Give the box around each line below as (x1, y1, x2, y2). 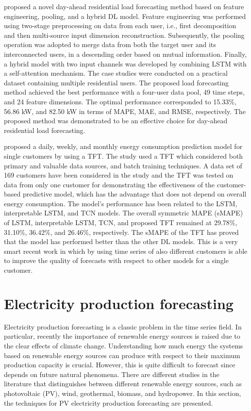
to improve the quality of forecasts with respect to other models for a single (4, 255, 229, 265)
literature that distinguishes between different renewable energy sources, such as (4, 378, 242, 389)
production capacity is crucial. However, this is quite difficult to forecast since (4, 360, 235, 370)
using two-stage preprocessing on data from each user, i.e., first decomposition (4, 20, 236, 31)
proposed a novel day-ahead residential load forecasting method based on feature (4, 1, 244, 11)
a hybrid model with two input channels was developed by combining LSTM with (4, 58, 247, 68)
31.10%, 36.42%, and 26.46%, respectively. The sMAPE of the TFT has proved (4, 227, 239, 237)
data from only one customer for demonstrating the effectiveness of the (4, 179, 215, 189)
